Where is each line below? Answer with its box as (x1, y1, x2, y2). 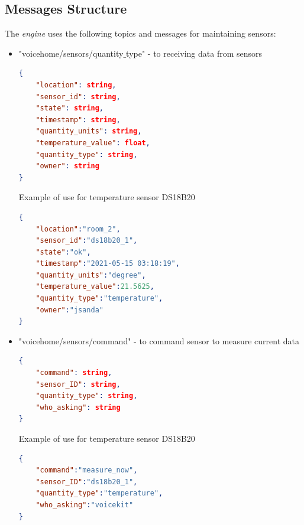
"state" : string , (35, 104, 104, 113)
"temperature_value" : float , (35, 138, 150, 147)
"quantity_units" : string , (35, 127, 142, 136)
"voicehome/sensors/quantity (18, 47, 124, 59)
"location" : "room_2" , (35, 224, 121, 233)
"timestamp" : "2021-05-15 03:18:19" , (35, 259, 180, 268)
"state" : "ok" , (35, 247, 91, 256)
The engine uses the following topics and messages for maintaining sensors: (5, 27, 276, 40)
